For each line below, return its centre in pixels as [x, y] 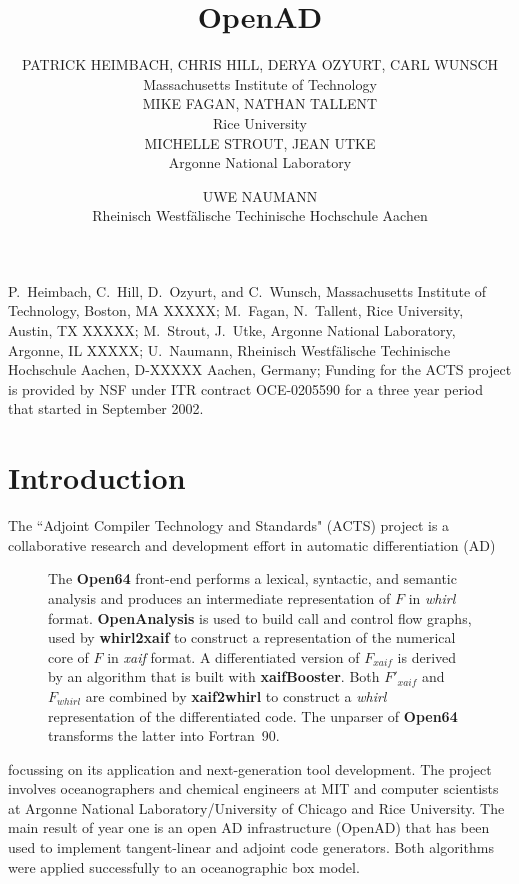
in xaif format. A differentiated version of [233, 656]
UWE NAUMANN [260, 195]
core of [68, 656]
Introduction [97, 477]
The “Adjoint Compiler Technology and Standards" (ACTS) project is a [229, 525]
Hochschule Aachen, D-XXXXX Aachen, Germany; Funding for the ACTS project [260, 369]
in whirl [432, 597]
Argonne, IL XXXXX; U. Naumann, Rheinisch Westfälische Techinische [229, 349]
